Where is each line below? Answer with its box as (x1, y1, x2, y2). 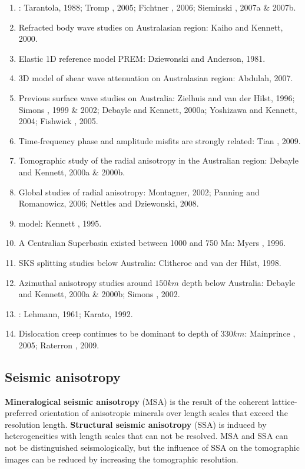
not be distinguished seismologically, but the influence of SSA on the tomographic (5, 441, 300, 454)
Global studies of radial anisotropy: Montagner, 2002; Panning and (18, 185, 260, 198)
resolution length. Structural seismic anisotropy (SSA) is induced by (5, 418, 267, 430)
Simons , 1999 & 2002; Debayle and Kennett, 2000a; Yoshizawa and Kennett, (18, 103, 297, 115)
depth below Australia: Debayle (181, 276, 296, 288)
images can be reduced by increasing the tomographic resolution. (5, 453, 238, 465)
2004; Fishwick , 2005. (18, 115, 98, 127)
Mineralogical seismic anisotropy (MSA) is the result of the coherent (5, 395, 270, 407)
